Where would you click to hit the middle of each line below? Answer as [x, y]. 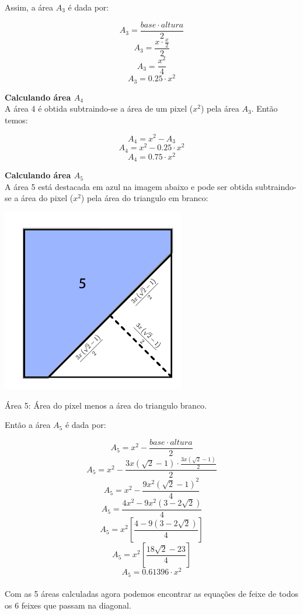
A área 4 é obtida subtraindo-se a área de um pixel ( [99, 108]
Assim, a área [29, 7]
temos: [16, 120]
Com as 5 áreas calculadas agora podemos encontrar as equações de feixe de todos [152, 594]
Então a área [28, 425]
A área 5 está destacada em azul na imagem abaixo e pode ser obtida [129, 186]
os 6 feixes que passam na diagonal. [68, 605]
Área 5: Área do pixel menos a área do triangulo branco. [106, 405]
